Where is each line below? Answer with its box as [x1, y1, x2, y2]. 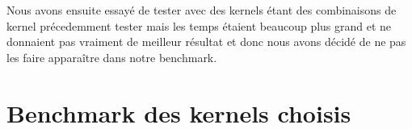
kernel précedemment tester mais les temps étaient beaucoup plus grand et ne [6, 17, 392, 34]
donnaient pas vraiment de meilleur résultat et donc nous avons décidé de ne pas [6, 33, 406, 50]
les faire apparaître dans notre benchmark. [6, 48, 217, 65]
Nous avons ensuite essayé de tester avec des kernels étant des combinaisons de [6, 2, 397, 18]
